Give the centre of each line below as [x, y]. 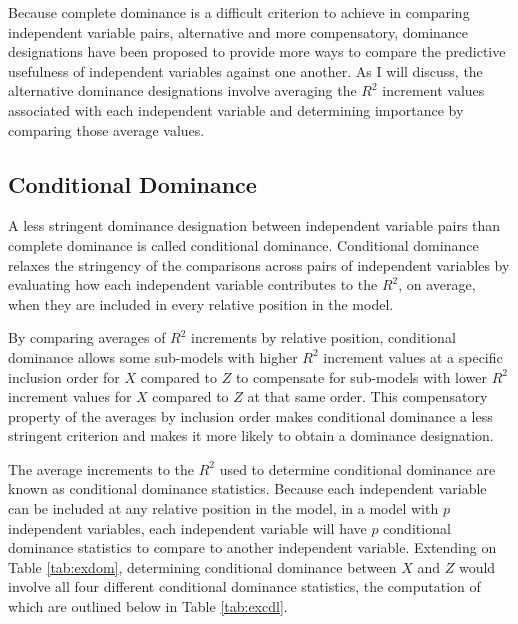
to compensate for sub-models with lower [361, 376]
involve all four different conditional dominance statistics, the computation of [244, 586]
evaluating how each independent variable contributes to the [193, 284]
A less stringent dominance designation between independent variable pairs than [254, 225]
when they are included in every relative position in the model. [201, 303]
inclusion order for [64, 376]
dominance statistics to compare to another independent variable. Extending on [252, 547]
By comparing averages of [87, 337]
